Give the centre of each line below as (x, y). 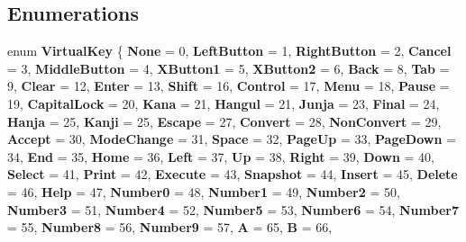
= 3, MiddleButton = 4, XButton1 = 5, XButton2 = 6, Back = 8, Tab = (228, 68)
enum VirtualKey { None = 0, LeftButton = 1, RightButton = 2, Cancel (229, 51)
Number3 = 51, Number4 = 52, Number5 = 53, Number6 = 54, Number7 (233, 209)
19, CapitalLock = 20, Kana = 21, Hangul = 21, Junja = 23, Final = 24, (224, 103)
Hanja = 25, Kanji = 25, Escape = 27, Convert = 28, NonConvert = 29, (224, 121)
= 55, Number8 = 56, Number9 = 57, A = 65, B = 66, (170, 227)
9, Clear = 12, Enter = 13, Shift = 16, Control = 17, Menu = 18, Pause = (228, 86)
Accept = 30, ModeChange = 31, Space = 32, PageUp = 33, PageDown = (232, 139)
